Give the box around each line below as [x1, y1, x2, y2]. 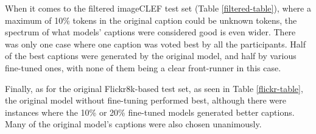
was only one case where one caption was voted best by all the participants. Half [5, 37, 306, 50]
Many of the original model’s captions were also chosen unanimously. [5, 118, 262, 130]
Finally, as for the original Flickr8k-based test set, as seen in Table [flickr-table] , [5, 82, 303, 94]
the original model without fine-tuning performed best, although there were [5, 94, 286, 107]
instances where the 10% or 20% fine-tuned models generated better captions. [5, 105, 295, 118]
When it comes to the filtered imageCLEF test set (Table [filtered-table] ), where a [5, 2, 311, 14]
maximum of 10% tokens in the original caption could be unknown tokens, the [5, 13, 297, 26]
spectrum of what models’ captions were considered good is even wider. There [5, 26, 296, 38]
